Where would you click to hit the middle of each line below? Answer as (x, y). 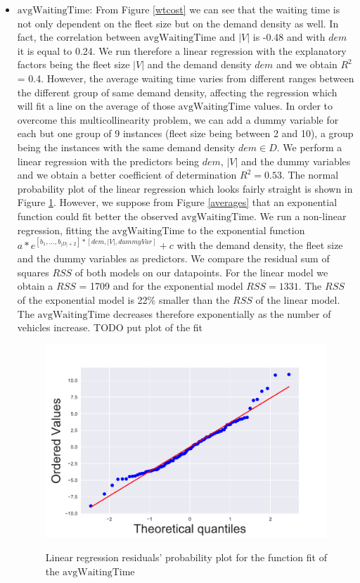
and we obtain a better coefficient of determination (127, 175)
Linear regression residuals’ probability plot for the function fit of (186, 557)
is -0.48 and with (289, 37)
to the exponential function (246, 230)
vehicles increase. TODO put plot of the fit (110, 327)
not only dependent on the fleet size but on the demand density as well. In (178, 23)
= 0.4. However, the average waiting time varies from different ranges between (186, 78)
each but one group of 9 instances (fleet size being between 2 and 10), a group (185, 133)
